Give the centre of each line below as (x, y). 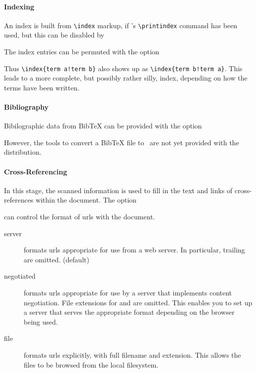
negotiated (20, 276)
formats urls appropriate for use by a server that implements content (128, 293)
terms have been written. (42, 87)
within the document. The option (86, 200)
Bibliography (26, 107)
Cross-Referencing (36, 171)
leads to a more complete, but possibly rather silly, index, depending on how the (126, 78)
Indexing (19, 6)
